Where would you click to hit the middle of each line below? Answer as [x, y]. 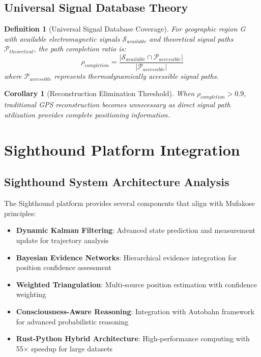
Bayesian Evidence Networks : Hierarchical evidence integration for [126, 257]
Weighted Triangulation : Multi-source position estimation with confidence [136, 284]
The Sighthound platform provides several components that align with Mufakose [129, 203]
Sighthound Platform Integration [122, 149]
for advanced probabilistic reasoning [72, 321]
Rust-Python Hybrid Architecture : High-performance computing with [133, 338]
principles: [20, 213]
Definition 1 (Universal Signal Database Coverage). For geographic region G [125, 29]
